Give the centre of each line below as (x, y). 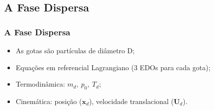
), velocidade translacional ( (131, 101)
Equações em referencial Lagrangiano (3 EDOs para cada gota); (113, 67)
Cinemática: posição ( (49, 101)
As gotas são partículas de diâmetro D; (75, 50)
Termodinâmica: (40, 84)
